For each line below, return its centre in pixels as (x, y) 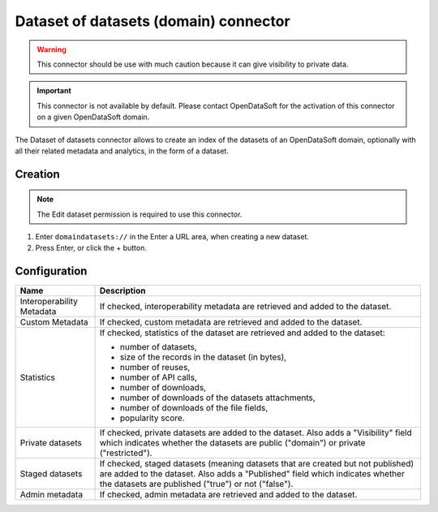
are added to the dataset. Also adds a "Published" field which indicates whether (252, 474)
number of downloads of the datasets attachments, (217, 398)
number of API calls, (159, 377)
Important (54, 91)
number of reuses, (155, 368)
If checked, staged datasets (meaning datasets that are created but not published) (257, 464)
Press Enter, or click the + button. (91, 248)
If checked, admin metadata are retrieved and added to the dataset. (228, 495)
